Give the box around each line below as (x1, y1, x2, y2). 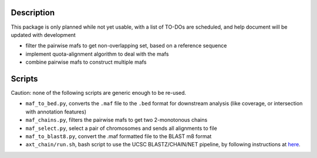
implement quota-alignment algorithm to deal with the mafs (25, 50, 169, 57)
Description (11, 8, 55, 18)
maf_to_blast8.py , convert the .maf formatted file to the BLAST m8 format (25, 132, 212, 140)
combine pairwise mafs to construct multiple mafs (25, 59, 147, 66)
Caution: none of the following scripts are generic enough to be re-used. (11, 89, 187, 96)
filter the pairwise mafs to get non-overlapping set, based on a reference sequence (25, 42, 227, 49)
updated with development (11, 31, 76, 38)
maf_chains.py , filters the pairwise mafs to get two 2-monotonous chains (25, 116, 208, 123)
